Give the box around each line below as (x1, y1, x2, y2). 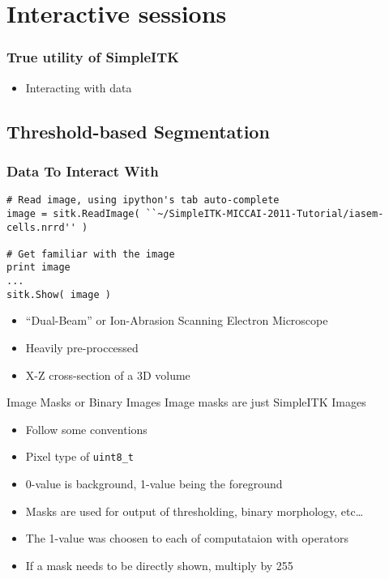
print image (6, 262, 71, 274)
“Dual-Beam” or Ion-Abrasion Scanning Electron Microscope (25, 312, 328, 329)
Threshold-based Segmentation (6, 118, 270, 143)
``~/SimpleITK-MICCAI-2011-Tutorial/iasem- (145, 207, 384, 219)
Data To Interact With (6, 160, 159, 181)
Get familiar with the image (18, 248, 175, 260)
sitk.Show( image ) (6, 288, 111, 300)
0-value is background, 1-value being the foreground (25, 475, 283, 492)
